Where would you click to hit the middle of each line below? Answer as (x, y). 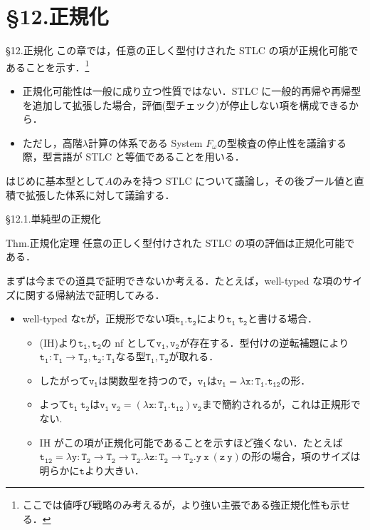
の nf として (129, 342)
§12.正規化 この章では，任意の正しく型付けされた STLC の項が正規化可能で (182, 50)
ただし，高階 (52, 142)
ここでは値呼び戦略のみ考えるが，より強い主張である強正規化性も (176, 505)
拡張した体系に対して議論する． (100, 194)
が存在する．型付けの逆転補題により (264, 342)
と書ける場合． (282, 318)
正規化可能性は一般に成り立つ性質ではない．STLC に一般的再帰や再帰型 (192, 90)
